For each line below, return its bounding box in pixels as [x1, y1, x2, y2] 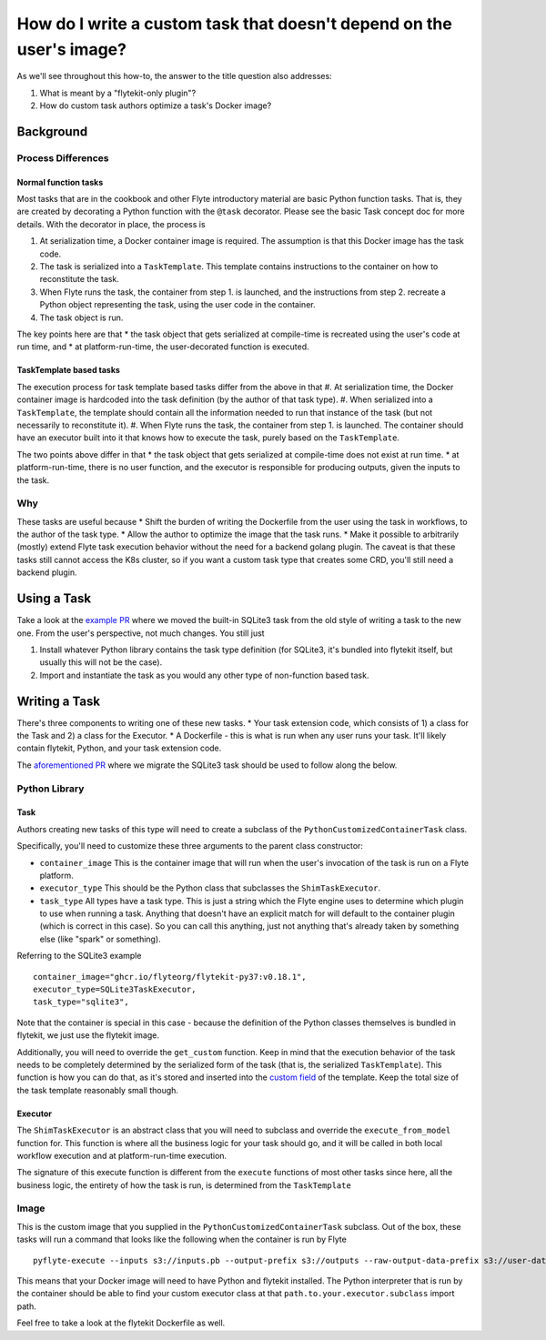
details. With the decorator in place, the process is [16, 218, 206, 229]
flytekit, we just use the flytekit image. [16, 1030, 159, 1041]
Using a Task [16, 591, 91, 607]
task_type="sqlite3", [33, 997, 129, 1007]
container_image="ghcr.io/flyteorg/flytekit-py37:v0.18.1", [33, 972, 307, 982]
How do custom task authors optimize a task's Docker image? [39, 100, 272, 111]
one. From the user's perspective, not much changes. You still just [16, 628, 265, 639]
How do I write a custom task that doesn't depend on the [16, 14, 452, 34]
